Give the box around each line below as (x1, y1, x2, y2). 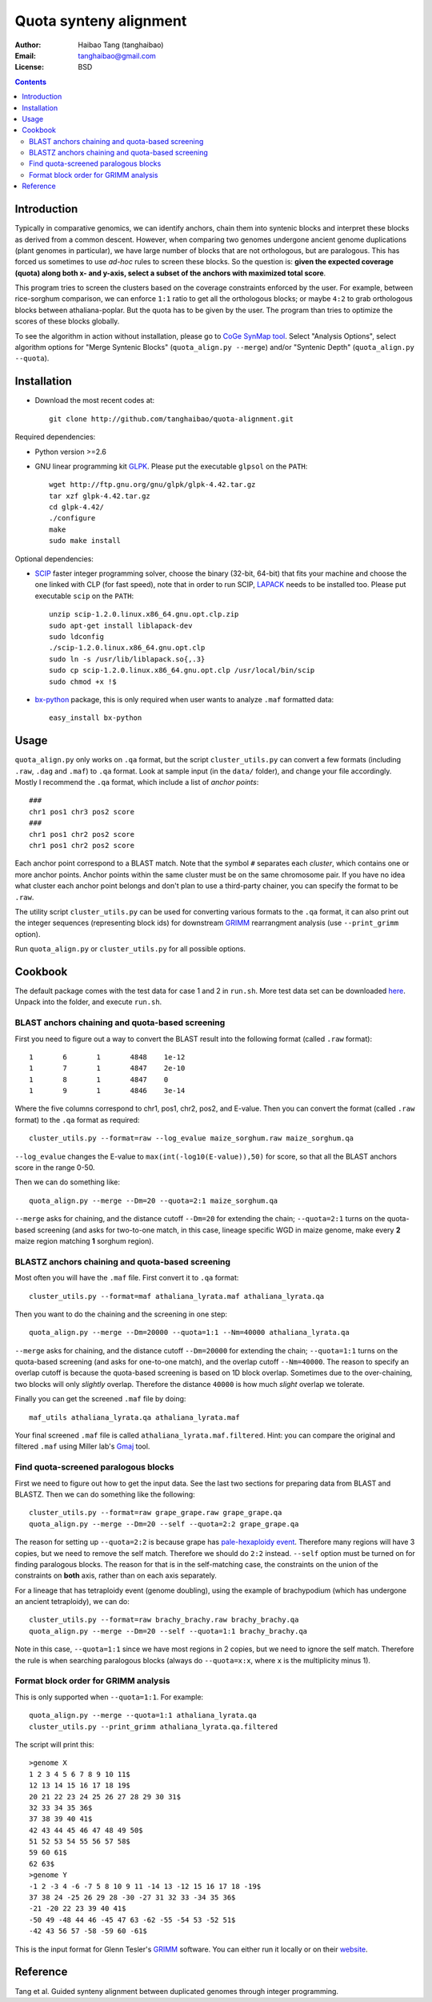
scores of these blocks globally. (14, 316, 120, 326)
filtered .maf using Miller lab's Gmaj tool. (14, 1441, 150, 1451)
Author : (14, 40, 42, 50)
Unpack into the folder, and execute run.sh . (14, 997, 162, 1007)
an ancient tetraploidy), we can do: (14, 1597, 130, 1606)
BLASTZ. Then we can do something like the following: (14, 1489, 195, 1499)
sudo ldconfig (49, 632, 104, 641)
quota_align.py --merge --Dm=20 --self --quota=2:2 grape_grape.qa (29, 1519, 299, 1529)
